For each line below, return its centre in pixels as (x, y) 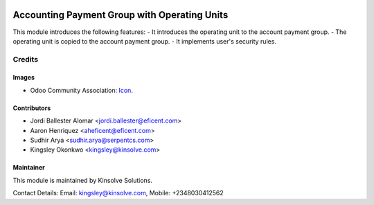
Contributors (32, 108)
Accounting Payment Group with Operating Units (121, 15)
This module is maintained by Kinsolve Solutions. (82, 180)
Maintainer (29, 168)
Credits (25, 59)
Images (24, 78)
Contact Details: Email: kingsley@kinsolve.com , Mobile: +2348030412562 (118, 193)
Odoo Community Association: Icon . (81, 90)
